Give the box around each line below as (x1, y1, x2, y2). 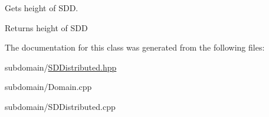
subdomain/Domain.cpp (5, 81, 92, 93)
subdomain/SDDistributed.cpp (5, 100, 116, 112)
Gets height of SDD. (5, 2, 78, 14)
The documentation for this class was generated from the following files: (5, 41, 265, 54)
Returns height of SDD (5, 21, 88, 34)
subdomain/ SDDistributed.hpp (5, 61, 117, 73)
